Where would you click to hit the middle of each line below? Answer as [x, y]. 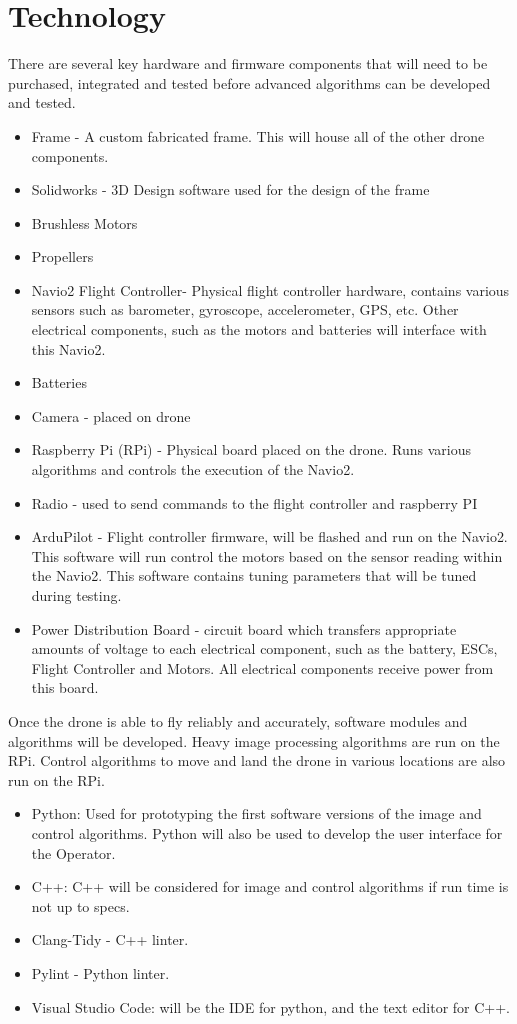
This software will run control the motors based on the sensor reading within [267, 555]
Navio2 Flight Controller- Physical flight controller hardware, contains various [270, 289]
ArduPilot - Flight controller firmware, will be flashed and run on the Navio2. [269, 536]
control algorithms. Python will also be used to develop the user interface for [267, 832]
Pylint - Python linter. [100, 972]
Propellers [62, 256]
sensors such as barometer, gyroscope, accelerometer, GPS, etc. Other [245, 309]
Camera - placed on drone [111, 415]
